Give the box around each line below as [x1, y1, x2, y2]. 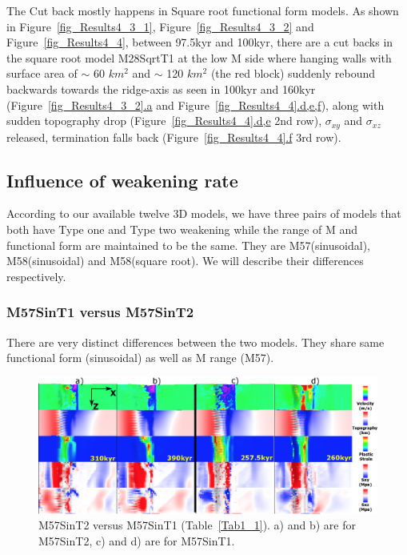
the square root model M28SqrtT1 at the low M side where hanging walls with [6, 49, 392, 66]
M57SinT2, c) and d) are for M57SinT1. [38, 532, 235, 549]
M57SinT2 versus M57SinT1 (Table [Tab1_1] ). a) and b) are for [38, 517, 356, 533]
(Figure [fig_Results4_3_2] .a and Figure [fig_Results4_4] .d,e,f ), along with [6, 96, 385, 113]
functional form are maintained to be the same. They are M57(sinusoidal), [6, 236, 370, 253]
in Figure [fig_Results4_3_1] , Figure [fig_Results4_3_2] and [6, 18, 314, 34]
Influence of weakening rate [6, 167, 238, 192]
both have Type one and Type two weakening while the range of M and [6, 221, 358, 237]
